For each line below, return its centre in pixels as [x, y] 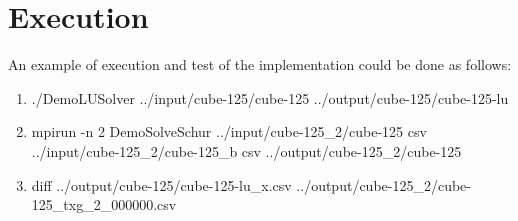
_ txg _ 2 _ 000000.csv [114, 204]
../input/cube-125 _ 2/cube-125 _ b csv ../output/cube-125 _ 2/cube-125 [246, 150]
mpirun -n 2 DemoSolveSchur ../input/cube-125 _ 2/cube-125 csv [229, 131]
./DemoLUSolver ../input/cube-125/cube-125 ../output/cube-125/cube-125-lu [270, 97]
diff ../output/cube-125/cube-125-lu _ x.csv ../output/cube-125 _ [227, 184]
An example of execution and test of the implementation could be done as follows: [260, 64]
